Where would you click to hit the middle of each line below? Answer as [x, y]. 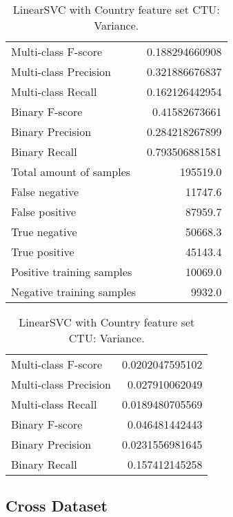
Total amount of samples [71, 172]
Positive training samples [72, 272]
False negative [45, 192]
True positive [43, 252]
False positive [44, 212]
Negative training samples [74, 292]
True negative [44, 232]
